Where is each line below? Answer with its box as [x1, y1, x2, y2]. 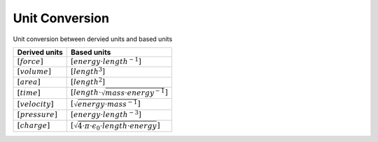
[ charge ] [17, 121, 50, 130]
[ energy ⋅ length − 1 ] [70, 56, 141, 66]
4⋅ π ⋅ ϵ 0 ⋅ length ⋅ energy [77, 121, 157, 132]
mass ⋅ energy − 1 [105, 87, 165, 97]
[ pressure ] [17, 110, 57, 120]
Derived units [17, 47, 63, 57]
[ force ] [17, 56, 43, 66]
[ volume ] [17, 67, 52, 77]
